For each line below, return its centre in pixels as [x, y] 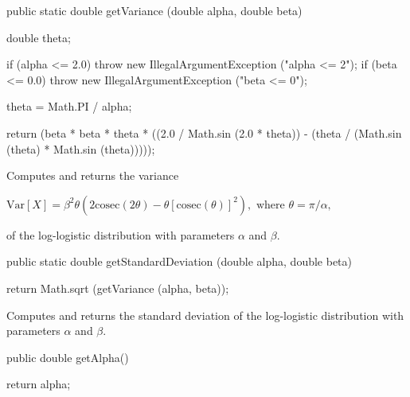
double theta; [39, 37]
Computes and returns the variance [93, 175]
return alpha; [39, 384]
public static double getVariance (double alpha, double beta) [154, 10]
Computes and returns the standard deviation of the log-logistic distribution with [205, 315]
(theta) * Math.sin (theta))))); [81, 148]
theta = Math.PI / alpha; [69, 106]
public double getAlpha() [68, 357]
